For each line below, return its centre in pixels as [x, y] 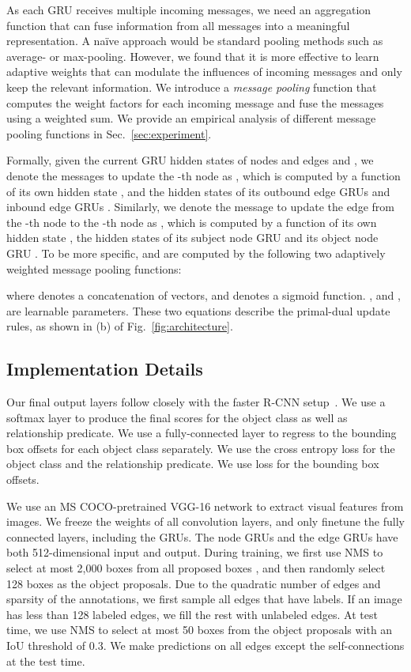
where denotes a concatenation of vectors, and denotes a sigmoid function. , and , [204, 295]
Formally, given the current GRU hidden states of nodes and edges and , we [190, 160]
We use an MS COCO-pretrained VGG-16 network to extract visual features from [205, 506]
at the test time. [46, 661]
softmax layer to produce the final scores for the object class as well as [177, 417]
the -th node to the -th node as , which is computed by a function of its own [192, 222]
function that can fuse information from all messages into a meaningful [178, 25]
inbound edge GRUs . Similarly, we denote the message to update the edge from [200, 207]
